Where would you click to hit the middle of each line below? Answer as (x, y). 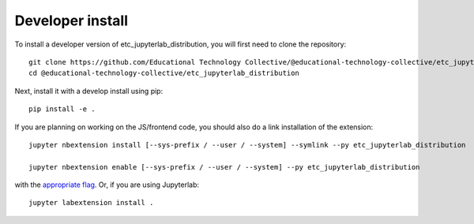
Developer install (71, 21)
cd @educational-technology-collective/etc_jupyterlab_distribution (164, 73)
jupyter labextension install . (91, 203)
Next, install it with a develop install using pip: (89, 91)
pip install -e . (62, 109)
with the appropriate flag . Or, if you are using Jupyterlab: (107, 185)
